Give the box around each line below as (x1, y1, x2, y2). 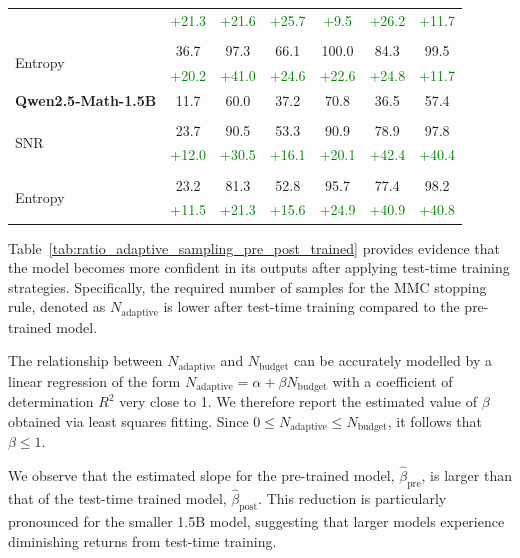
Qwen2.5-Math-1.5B (15, 89, 157, 110)
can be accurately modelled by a (293, 350, 492, 371)
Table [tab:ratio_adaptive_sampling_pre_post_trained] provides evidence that (8, 237, 501, 258)
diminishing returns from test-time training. (8, 530, 277, 551)
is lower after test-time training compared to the (163, 296, 460, 317)
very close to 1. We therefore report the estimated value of (119, 391, 477, 412)
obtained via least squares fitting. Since (8, 410, 249, 431)
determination (8, 391, 94, 412)
